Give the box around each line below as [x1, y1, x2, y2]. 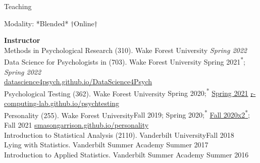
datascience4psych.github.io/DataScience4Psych [4, 76, 152, 87]
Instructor [4, 35, 40, 45]
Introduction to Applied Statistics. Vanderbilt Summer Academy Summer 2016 [4, 149, 249, 159]
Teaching [4, 1, 32, 11]
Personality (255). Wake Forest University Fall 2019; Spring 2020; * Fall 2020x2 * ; [4, 108, 250, 120]
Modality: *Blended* [4, 18, 69, 28]
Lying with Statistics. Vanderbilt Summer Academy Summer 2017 [4, 139, 209, 150]
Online [74, 18, 94, 28]
